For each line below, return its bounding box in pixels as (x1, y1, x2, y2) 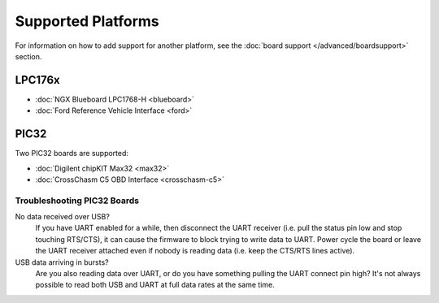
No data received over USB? (15, 212, 110, 222)
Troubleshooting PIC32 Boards (15, 195, 140, 206)
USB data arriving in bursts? (15, 257, 109, 267)
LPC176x (15, 73, 60, 87)
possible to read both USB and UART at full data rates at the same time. (35, 280, 276, 290)
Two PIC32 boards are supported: (15, 149, 129, 158)
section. (15, 51, 42, 61)
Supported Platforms (15, 12, 160, 30)
